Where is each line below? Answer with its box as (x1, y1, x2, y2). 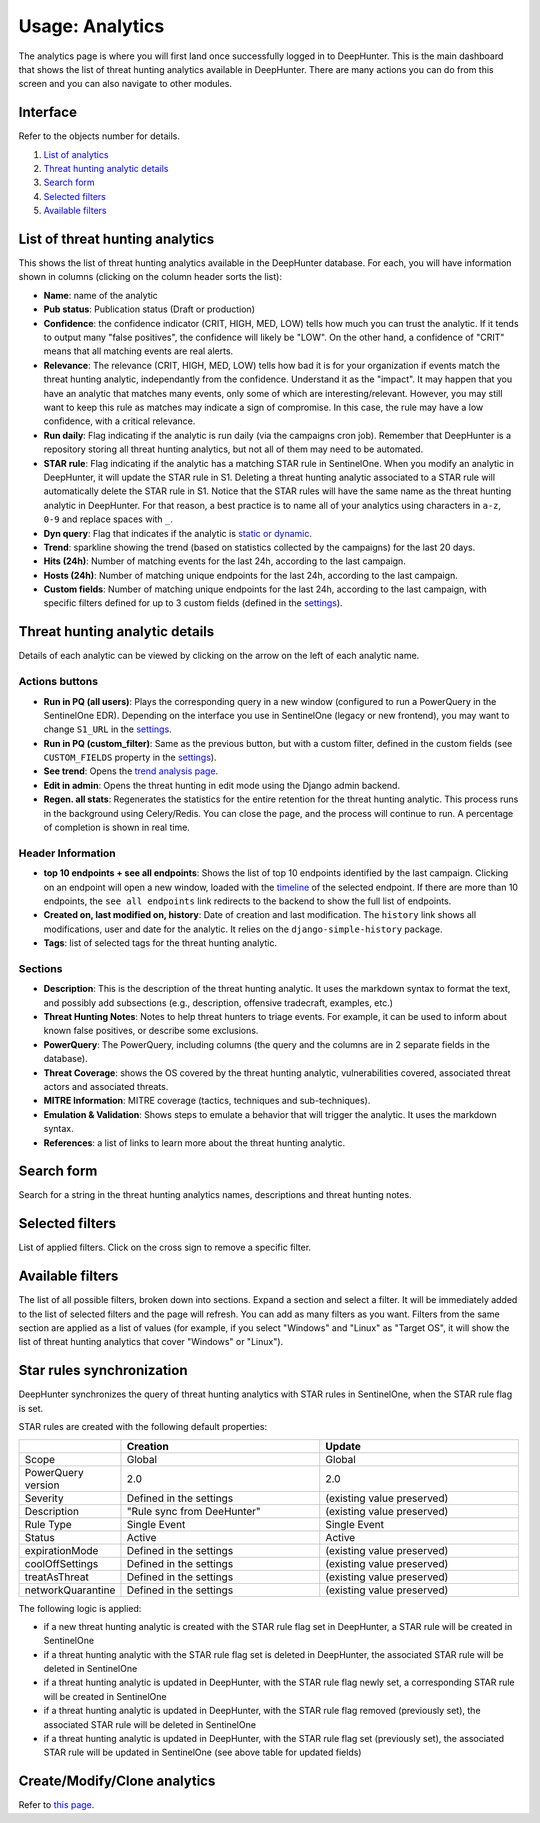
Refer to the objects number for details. (18, 130, 180, 142)
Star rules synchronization (18, 1362, 188, 1379)
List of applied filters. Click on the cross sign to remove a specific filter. (18, 1241, 312, 1254)
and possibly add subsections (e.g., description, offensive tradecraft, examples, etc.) (43, 996, 394, 1009)
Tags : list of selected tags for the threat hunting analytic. (43, 937, 277, 949)
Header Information (18, 846, 117, 860)
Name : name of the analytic (43, 289, 159, 301)
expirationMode (24, 1543, 99, 1557)
